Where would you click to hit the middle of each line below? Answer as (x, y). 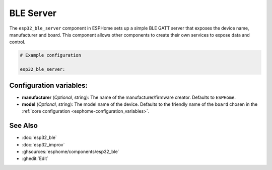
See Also (23, 126)
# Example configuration (51, 55)
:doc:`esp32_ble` (40, 137)
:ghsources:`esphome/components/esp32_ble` (71, 152)
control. (17, 42)
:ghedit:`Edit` (35, 158)
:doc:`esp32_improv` (43, 144)
